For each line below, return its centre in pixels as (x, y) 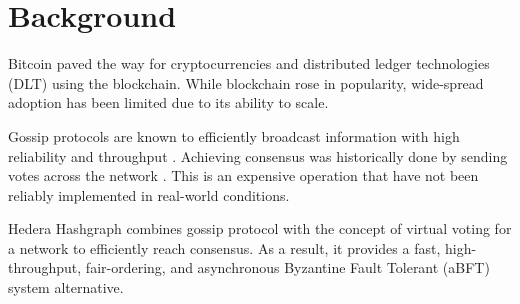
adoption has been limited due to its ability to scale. (168, 102)
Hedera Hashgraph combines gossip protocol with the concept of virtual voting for (260, 228)
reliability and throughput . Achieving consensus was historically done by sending (258, 155)
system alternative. (66, 287)
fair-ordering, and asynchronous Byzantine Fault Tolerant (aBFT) (287, 267)
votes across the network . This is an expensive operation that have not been (243, 175)
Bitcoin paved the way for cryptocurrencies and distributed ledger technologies (249, 63)
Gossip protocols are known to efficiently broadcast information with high (234, 135)
